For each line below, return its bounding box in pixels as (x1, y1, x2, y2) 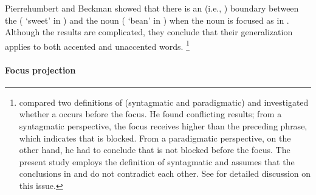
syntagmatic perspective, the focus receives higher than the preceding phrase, (19, 120, 307, 132)
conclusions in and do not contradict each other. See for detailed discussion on (19, 167, 311, 180)
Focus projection (5, 63, 76, 76)
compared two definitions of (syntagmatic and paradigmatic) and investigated (19, 95, 309, 108)
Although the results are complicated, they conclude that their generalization (5, 26, 293, 38)
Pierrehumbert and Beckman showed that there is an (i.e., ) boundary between (5, 2, 299, 14)
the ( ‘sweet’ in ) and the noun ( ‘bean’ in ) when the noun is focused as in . (5, 13, 289, 26)
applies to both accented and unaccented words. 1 (5, 38, 190, 52)
